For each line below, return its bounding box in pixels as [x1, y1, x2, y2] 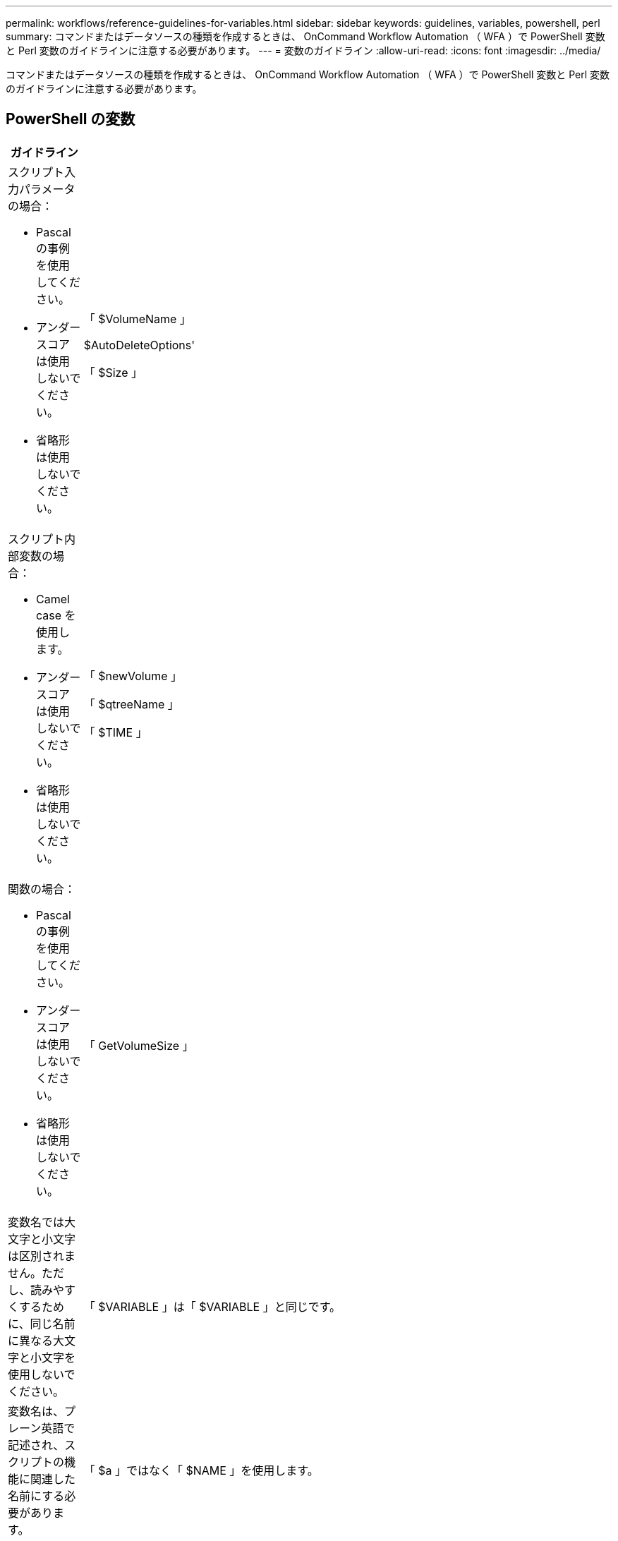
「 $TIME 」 [83, 725, 147, 739]
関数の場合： [8, 881, 76, 896]
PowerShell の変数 [6, 110, 135, 128]
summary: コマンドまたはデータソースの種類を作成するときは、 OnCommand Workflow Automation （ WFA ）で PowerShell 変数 [6, 30, 605, 42]
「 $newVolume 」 [83, 668, 183, 683]
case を [36, 608, 76, 622]
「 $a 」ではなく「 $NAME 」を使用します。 [83, 1463, 319, 1477]
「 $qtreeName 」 [83, 696, 179, 711]
